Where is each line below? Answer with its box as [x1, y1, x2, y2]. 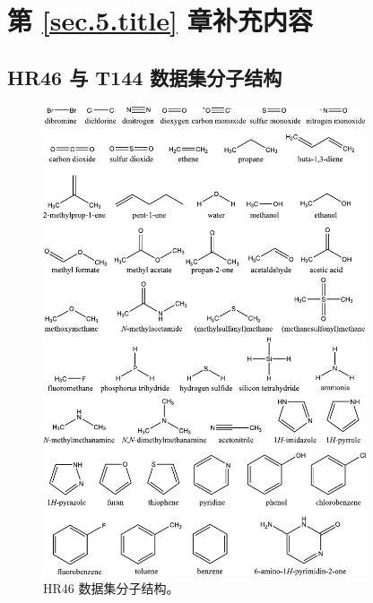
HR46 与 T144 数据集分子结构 [7, 63, 282, 90]
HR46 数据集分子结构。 [43, 579, 179, 598]
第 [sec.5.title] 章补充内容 [7, 2, 313, 39]
